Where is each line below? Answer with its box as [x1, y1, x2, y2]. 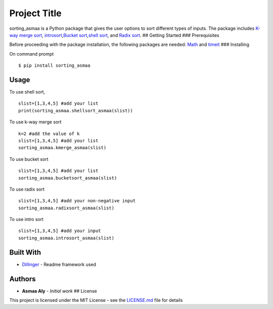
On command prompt [9, 51, 54, 57]
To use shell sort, [9, 89, 45, 95]
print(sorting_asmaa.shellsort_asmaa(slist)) [18, 108, 133, 113]
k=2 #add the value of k [18, 130, 80, 137]
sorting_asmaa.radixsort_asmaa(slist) [18, 205, 115, 211]
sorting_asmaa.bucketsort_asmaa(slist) [18, 175, 117, 181]
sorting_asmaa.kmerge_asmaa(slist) [18, 145, 107, 151]
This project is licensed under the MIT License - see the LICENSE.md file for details [9, 297, 183, 303]
